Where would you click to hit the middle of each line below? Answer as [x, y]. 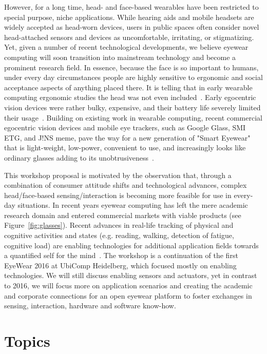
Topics [27, 341]
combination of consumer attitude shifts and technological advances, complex [126, 185]
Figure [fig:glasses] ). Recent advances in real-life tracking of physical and [119, 225]
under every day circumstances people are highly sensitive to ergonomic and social [133, 77]
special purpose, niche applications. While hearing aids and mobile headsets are [129, 17]
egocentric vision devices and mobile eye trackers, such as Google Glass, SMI [125, 127]
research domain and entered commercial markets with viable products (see [123, 215]
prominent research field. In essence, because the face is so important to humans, [131, 67]
